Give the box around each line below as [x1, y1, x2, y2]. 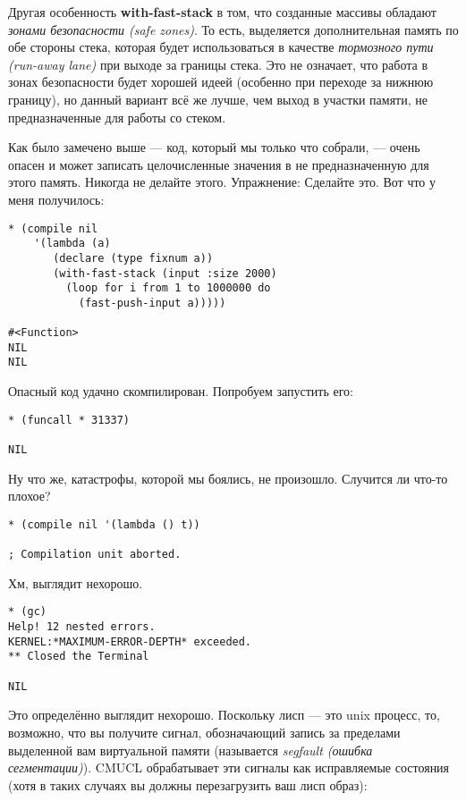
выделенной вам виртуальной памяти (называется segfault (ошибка [8, 740, 373, 759]
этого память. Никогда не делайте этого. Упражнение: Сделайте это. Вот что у [8, 173, 436, 191]
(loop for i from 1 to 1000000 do [65, 282, 271, 295]
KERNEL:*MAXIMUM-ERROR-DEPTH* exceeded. [8, 635, 252, 648]
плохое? [8, 486, 51, 505]
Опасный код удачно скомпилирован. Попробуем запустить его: [8, 382, 353, 400]
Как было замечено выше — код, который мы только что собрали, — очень [8, 138, 420, 156]
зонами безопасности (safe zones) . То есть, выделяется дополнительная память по [8, 20, 459, 38]
